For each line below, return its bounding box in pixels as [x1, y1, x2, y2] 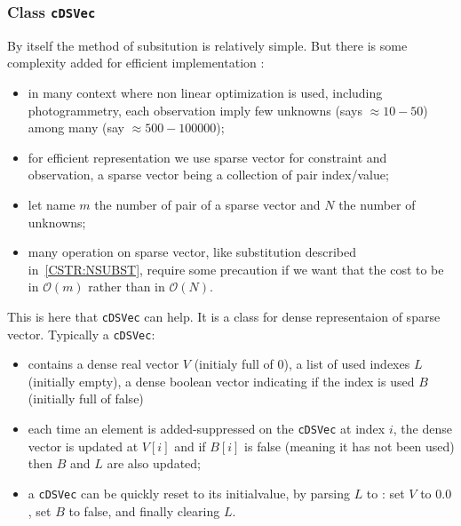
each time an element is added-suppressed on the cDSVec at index [28, 419, 385, 437]
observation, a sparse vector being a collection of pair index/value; [28, 165, 389, 184]
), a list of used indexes [283, 355, 410, 373]
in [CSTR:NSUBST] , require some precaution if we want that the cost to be [28, 259, 444, 278]
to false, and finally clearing [68, 501, 220, 520]
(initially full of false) [28, 389, 144, 408]
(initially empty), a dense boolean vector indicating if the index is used [28, 371, 415, 390]
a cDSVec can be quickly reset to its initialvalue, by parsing [28, 483, 350, 502]
